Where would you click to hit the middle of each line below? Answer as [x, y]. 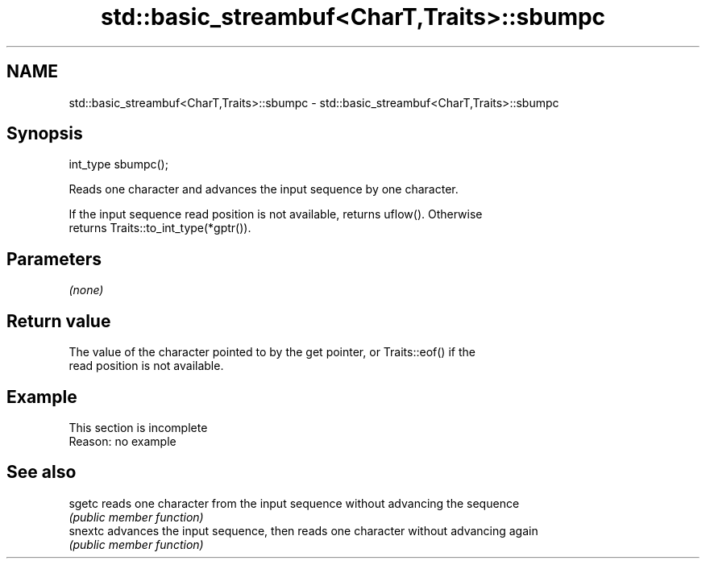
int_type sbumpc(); [118, 164]
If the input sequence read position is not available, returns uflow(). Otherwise [276, 214]
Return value [59, 321]
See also [42, 472]
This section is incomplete [138, 427]
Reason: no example [123, 441]
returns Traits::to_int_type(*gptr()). [160, 228]
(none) [86, 290]
